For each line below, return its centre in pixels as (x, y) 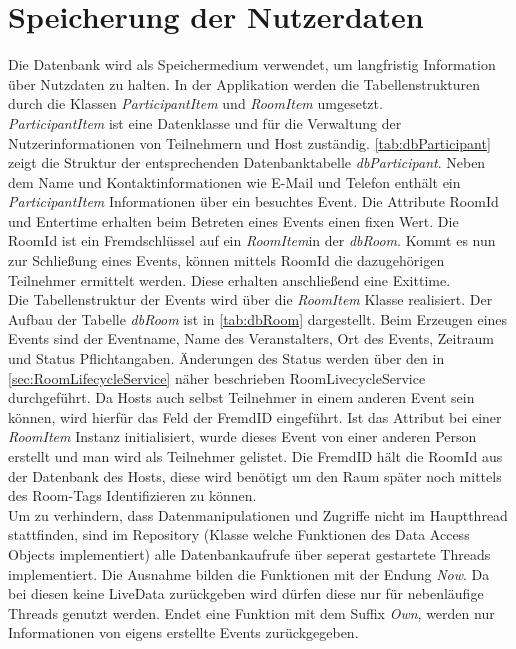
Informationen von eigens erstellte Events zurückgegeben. (183, 632)
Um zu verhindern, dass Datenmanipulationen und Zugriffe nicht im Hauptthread (258, 514)
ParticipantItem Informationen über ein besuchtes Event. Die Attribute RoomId (253, 201)
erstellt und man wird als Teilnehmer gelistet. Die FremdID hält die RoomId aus (255, 456)
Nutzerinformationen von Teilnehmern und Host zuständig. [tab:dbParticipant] (249, 142)
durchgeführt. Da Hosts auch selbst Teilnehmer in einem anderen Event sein (241, 397)
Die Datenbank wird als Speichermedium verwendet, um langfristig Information (252, 64)
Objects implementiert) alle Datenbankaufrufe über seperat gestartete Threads (249, 553)
